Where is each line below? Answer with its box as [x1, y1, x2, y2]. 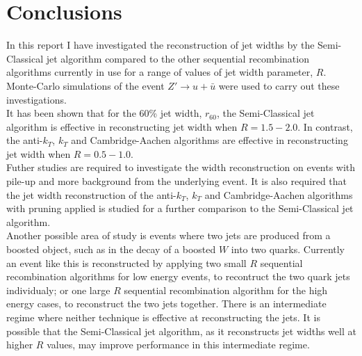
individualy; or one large [6, 282, 110, 297]
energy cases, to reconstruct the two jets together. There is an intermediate [6, 296, 327, 311]
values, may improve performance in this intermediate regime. [47, 337, 310, 352]
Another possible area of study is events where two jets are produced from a [6, 228, 331, 243]
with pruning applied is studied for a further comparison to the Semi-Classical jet [6, 201, 354, 216]
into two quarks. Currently [231, 242, 345, 257]
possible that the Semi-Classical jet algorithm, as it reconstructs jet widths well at [6, 323, 356, 338]
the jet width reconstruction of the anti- [6, 187, 176, 202]
